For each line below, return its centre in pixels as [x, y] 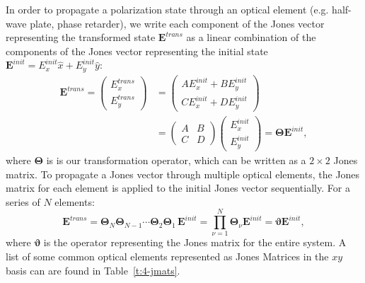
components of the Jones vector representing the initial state [137, 51]
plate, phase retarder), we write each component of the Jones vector [177, 23]
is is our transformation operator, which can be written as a [176, 160]
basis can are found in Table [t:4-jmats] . [93, 270]
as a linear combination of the [251, 37]
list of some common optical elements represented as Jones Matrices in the [167, 256]
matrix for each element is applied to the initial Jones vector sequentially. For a [178, 188]
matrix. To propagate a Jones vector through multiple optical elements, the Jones [183, 174]
